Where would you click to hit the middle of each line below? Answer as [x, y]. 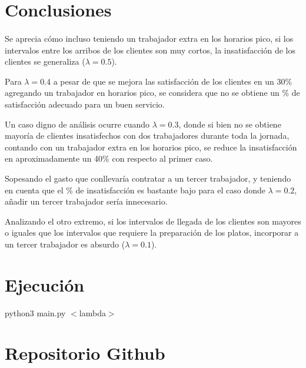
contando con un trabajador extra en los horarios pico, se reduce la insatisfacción [151, 147]
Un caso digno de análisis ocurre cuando [77, 124]
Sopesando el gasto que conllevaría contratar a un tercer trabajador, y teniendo [148, 178]
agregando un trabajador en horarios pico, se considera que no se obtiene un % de [152, 93]
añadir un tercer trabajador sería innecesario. [86, 201]
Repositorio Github [85, 353]
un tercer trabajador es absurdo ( [65, 244]
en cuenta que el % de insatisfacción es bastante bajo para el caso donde [135, 190]
